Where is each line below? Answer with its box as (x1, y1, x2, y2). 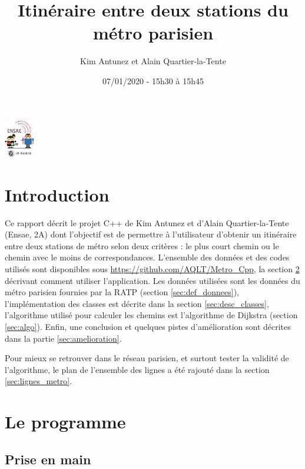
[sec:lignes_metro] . (5, 375, 72, 387)
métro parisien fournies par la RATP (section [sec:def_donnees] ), (5, 286, 240, 298)
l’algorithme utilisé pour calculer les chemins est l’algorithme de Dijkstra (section (5, 309, 298, 321)
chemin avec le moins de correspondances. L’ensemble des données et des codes (5, 251, 290, 263)
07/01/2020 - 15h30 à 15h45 (102, 74, 204, 87)
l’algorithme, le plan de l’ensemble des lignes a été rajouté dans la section (5, 363, 270, 375)
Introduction (5, 182, 110, 206)
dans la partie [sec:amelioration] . (5, 332, 122, 344)
